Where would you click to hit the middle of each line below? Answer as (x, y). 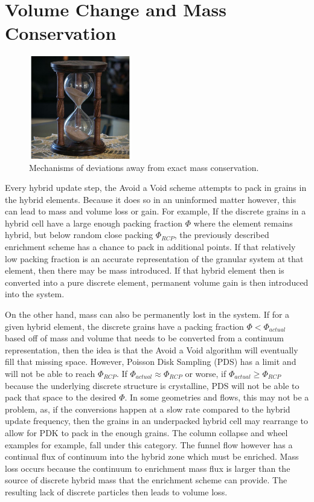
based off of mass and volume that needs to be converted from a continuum (144, 338)
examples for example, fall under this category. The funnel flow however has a (149, 444)
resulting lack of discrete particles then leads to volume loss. (116, 491)
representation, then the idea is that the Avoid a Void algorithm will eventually (152, 349)
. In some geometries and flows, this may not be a (217, 397)
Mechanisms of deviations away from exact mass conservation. (144, 167)
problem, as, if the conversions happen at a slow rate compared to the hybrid (148, 409)
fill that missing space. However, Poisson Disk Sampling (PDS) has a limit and (151, 362)
